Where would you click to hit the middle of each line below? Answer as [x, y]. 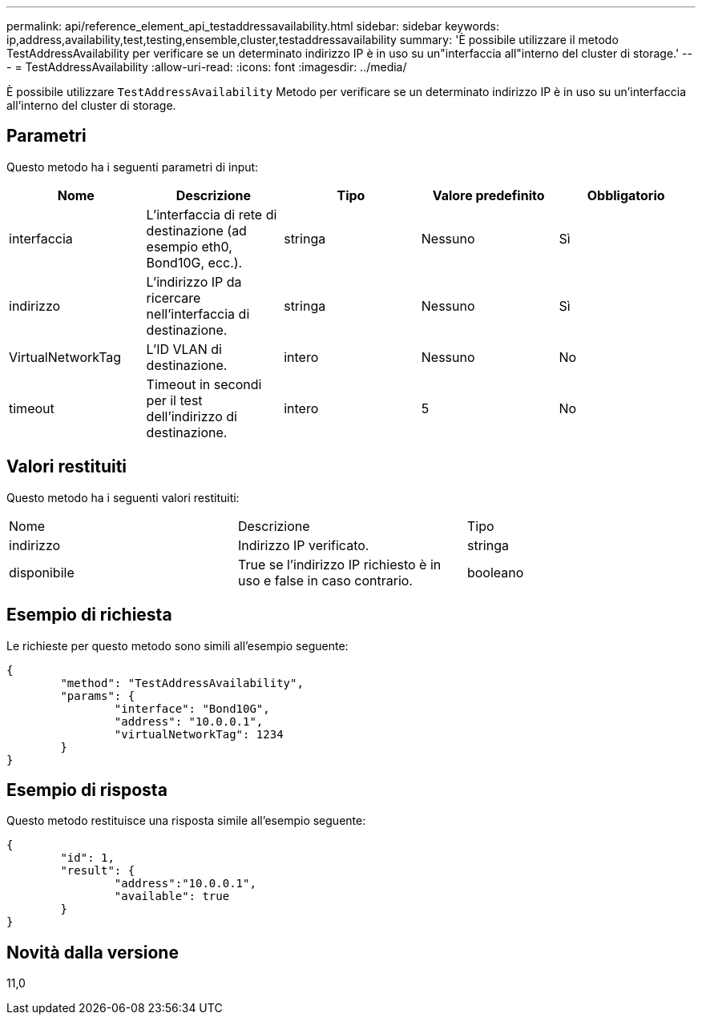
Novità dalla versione [93, 952]
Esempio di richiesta [89, 615]
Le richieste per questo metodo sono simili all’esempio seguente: [178, 645]
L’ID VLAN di [184, 349]
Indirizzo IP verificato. [303, 545]
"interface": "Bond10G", [192, 708]
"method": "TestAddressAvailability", [182, 683]
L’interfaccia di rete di [212, 214]
